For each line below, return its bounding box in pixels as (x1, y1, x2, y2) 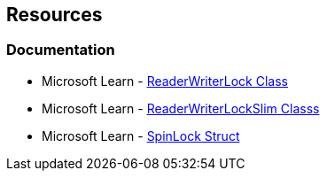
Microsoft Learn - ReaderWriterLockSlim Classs (42, 100, 320, 116)
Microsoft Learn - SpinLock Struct (42, 128, 240, 143)
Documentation (6, 41, 115, 59)
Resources (6, 4, 103, 26)
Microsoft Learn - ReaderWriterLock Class (42, 73, 288, 89)
